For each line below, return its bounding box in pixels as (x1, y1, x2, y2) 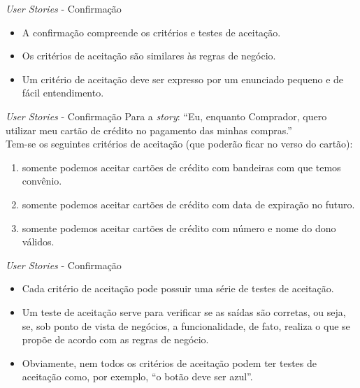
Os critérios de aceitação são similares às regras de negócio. (22, 48, 276, 63)
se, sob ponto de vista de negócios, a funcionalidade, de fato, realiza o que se (22, 318, 350, 333)
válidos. (22, 234, 55, 249)
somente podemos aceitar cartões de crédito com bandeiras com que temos (22, 159, 341, 174)
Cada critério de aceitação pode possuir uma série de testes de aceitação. (22, 281, 334, 296)
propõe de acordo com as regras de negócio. (22, 332, 209, 347)
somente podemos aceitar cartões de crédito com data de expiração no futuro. (22, 196, 355, 211)
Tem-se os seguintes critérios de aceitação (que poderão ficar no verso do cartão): (6, 136, 353, 151)
